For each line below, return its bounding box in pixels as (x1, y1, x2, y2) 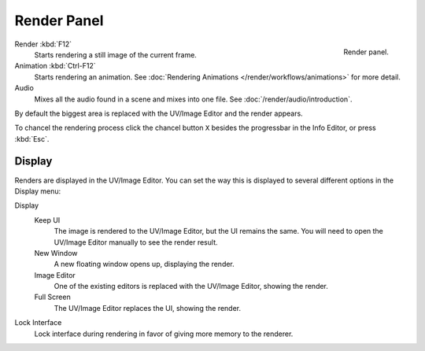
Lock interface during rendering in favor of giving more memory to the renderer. (34, 329, 294, 338)
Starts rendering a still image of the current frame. (34, 50, 197, 59)
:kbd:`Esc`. (14, 134, 50, 143)
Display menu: (14, 186, 61, 196)
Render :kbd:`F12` (14, 39, 72, 49)
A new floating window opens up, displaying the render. (54, 260, 235, 269)
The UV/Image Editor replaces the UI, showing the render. (54, 303, 242, 312)
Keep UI (34, 215, 61, 224)
